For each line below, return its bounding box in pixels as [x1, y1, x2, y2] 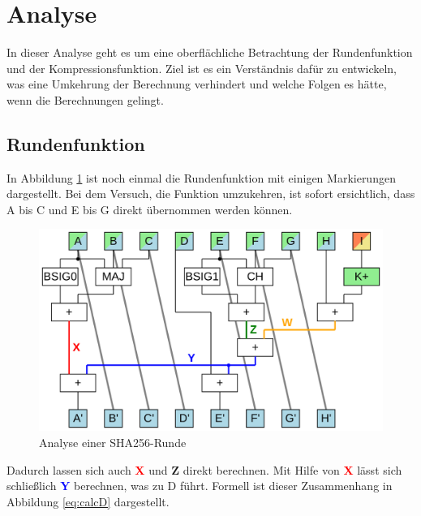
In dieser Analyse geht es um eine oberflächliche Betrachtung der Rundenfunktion [6, 44, 413, 61]
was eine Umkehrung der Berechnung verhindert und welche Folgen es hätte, [6, 75, 387, 92]
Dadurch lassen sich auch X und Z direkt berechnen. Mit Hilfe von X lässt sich [6, 461, 402, 478]
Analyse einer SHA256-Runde [39, 433, 187, 450]
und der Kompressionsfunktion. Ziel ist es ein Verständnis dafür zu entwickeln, [6, 59, 397, 76]
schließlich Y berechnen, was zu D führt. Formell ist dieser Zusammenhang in [6, 477, 393, 494]
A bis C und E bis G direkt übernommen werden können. [6, 200, 293, 217]
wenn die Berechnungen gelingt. [6, 91, 164, 108]
